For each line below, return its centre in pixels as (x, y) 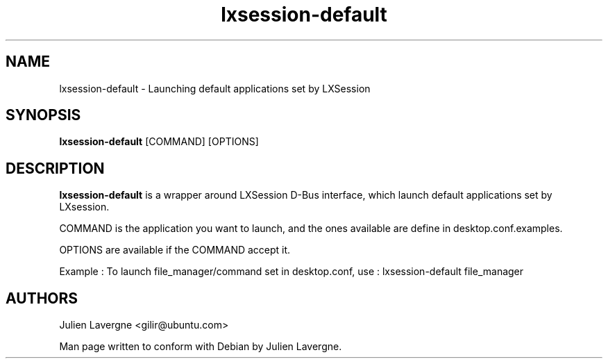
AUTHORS (42, 298)
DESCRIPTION (55, 168)
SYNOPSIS (43, 115)
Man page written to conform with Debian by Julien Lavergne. (201, 347)
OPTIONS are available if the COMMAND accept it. (175, 250)
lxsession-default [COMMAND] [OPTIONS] (159, 142)
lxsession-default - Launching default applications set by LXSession (215, 88)
